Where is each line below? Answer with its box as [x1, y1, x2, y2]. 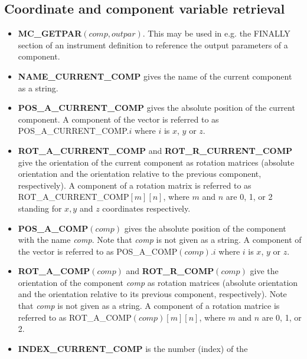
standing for [18, 202, 62, 214]
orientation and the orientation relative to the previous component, [18, 167, 262, 180]
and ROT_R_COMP [126, 265, 214, 277]
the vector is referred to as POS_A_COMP [18, 245, 178, 257]
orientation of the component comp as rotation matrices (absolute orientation [18, 276, 298, 288]
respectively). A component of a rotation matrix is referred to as [18, 179, 252, 191]
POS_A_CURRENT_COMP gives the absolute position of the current [18, 101, 295, 114]
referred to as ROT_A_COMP [18, 311, 132, 323]
